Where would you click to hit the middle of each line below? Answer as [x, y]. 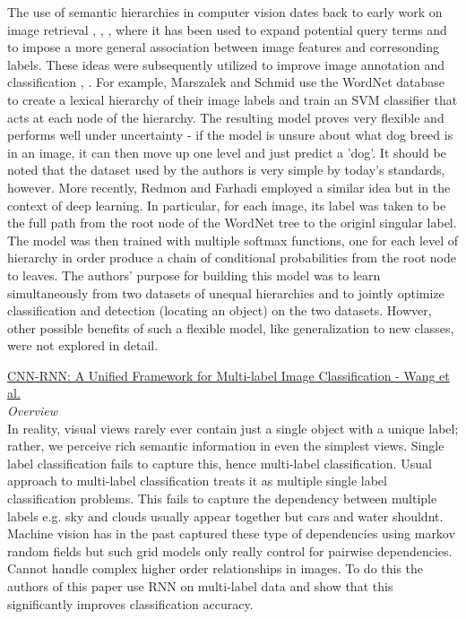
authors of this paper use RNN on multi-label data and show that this [200, 586]
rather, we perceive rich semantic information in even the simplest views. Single [226, 446]
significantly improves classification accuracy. [130, 603]
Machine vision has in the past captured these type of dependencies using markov [231, 533]
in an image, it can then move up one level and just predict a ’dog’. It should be [227, 152]
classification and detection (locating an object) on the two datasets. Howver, [220, 310]
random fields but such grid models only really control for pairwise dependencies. [230, 550]
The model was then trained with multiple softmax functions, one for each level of [233, 240]
